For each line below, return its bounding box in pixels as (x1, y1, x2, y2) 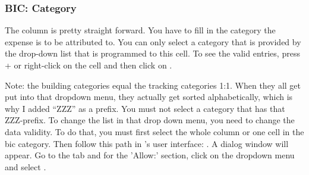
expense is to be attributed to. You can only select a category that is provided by (5, 35, 301, 48)
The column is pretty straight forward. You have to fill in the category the (5, 24, 276, 36)
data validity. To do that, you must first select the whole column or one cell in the (5, 125, 304, 137)
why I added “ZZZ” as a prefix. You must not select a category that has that (5, 102, 285, 114)
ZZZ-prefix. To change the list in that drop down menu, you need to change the (5, 114, 295, 126)
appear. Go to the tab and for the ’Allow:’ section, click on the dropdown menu (5, 149, 295, 161)
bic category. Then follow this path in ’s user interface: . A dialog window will (5, 137, 289, 149)
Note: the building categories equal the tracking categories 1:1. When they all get (5, 79, 301, 91)
